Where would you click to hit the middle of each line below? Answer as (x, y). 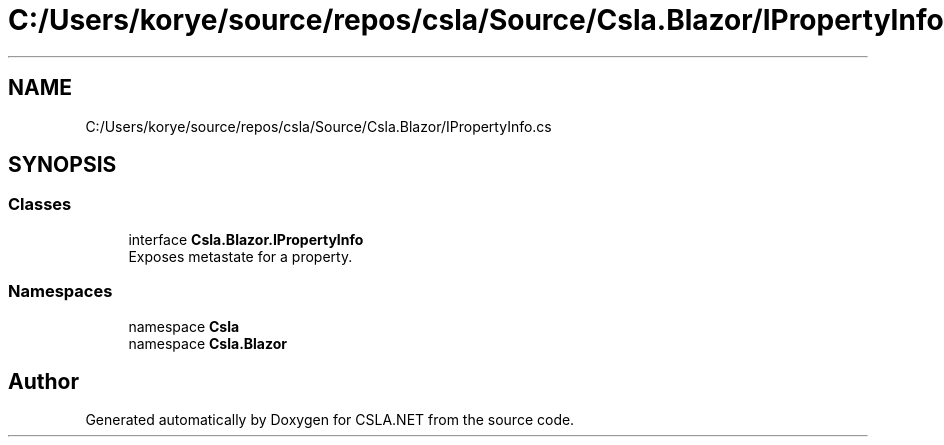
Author (43, 381)
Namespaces (60, 291)
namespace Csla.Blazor (208, 343)
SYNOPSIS (62, 165)
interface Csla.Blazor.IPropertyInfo (246, 239)
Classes (40, 204)
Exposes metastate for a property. (240, 256)
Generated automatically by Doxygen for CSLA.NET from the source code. (330, 420)
